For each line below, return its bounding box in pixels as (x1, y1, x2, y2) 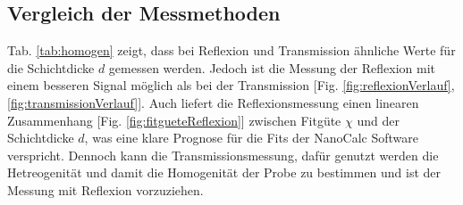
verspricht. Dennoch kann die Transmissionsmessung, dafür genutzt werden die (7, 145, 439, 164)
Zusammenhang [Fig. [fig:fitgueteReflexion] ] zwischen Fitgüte (7, 111, 341, 129)
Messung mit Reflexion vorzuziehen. (7, 180, 204, 199)
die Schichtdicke (7, 58, 95, 77)
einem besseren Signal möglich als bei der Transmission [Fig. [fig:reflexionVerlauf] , (7, 76, 455, 94)
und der (357, 111, 400, 129)
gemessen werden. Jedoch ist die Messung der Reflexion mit (108, 58, 436, 77)
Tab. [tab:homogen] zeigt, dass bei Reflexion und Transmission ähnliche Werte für (7, 41, 456, 60)
